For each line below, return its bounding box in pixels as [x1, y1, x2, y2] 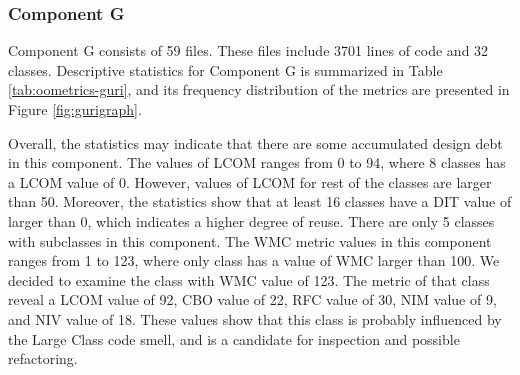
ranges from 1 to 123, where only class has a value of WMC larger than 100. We [8, 250, 500, 271]
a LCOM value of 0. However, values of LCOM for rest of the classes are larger [8, 171, 492, 192]
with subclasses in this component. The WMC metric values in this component [8, 230, 492, 251]
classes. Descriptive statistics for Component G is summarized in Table [8, 59, 443, 80]
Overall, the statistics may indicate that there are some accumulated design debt [8, 132, 503, 153]
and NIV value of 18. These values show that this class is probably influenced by [8, 308, 502, 329]
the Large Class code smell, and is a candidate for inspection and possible [8, 328, 460, 349]
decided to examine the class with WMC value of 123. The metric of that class [8, 269, 490, 290]
